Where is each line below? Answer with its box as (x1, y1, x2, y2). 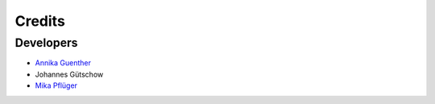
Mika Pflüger (35, 81, 78, 90)
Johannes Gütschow (35, 69, 104, 79)
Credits (14, 12, 66, 30)
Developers (14, 35, 78, 50)
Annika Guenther (35, 58, 92, 68)
